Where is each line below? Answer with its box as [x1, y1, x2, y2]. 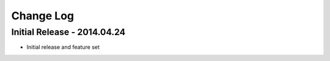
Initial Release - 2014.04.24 [11, 27, 126, 37]
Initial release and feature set [26, 43, 100, 51]
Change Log [11, 9, 75, 22]
